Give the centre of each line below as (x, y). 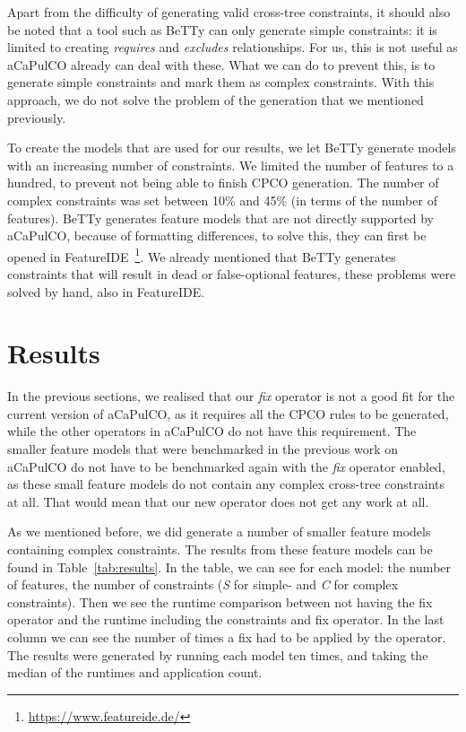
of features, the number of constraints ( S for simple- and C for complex (203, 584)
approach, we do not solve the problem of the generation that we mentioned (216, 99)
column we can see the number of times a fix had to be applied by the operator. (227, 637)
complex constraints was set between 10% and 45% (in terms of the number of (222, 200)
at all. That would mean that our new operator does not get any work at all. (218, 501)
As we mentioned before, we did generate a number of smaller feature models (219, 532)
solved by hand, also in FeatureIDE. (106, 291)
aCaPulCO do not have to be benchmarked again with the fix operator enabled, (226, 466)
